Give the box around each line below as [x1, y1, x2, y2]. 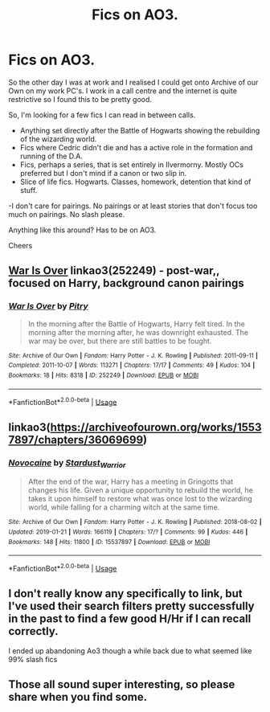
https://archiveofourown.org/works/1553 [50, 420, 262, 434]
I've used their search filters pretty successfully [8, 599, 255, 613]
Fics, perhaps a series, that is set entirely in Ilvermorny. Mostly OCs [19, 159, 243, 170]
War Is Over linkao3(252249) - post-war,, [8, 264, 220, 278]
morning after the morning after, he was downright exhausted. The [27, 327, 249, 337]
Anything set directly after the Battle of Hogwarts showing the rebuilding [19, 125, 260, 135]
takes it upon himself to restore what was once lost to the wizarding [27, 494, 253, 504]
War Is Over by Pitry [8, 301, 88, 312]
